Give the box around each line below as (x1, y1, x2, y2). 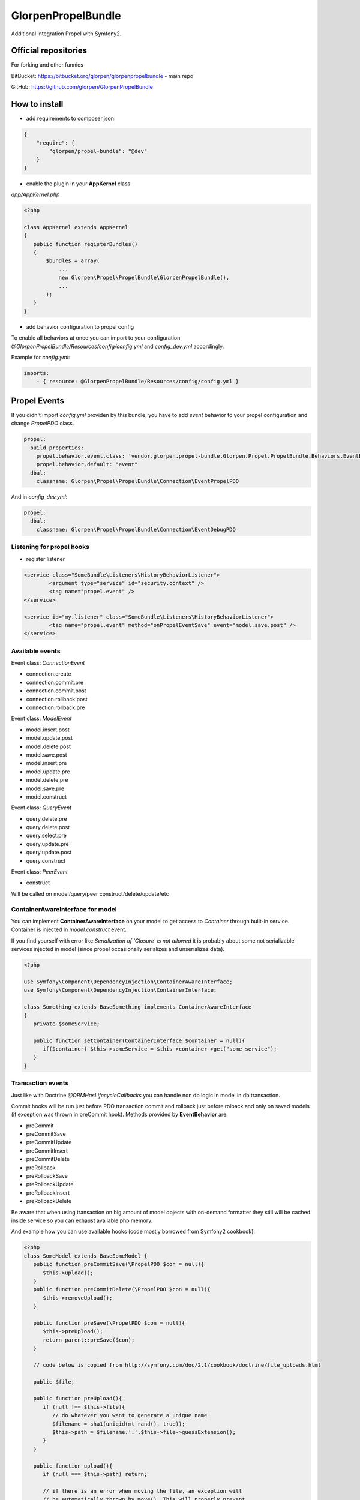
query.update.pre (26, 840, 69, 847)
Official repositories (11, 46, 87, 56)
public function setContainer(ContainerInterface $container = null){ (33, 1037, 245, 1044)
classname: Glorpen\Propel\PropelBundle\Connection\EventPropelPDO (36, 478, 239, 485)
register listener (26, 555, 65, 562)
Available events (11, 647, 61, 655)
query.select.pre (26, 832, 67, 839)
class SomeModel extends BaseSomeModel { (23, 1252, 148, 1259)
